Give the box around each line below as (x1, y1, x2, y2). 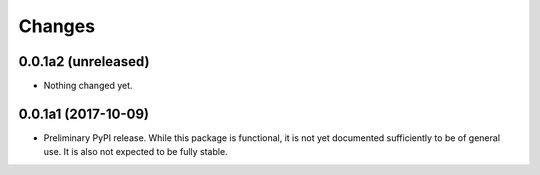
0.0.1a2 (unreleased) (18, 53, 150, 70)
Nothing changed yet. (43, 80, 134, 92)
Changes (18, 15, 95, 37)
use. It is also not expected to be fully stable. (43, 146, 229, 158)
